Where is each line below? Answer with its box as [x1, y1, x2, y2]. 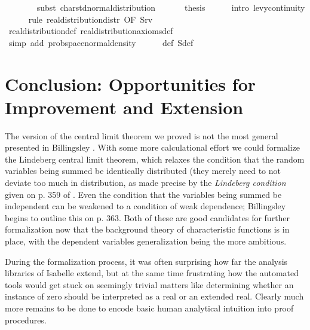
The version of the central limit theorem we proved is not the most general [5, 129, 278, 142]
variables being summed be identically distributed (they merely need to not [5, 164, 281, 177]
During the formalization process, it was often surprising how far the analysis [5, 255, 288, 267]
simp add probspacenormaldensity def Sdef [8, 36, 194, 48]
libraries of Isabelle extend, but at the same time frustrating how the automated [5, 267, 299, 279]
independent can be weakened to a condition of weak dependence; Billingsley [5, 200, 286, 212]
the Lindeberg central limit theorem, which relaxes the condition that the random [5, 152, 305, 165]
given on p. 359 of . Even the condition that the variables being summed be [5, 188, 282, 200]
